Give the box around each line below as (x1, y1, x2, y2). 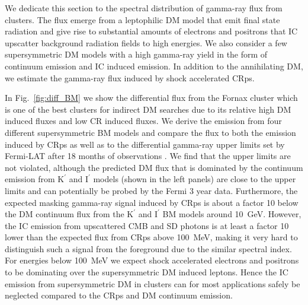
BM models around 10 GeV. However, (162, 208, 301, 220)
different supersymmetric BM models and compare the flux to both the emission (5, 126, 296, 138)
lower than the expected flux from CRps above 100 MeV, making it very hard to (5, 231, 298, 243)
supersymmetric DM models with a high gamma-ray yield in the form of (5, 48, 268, 61)
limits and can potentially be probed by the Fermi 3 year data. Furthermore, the (5, 184, 298, 196)
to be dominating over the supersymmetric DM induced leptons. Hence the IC (5, 266, 288, 278)
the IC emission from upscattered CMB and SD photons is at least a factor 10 (5, 219, 289, 231)
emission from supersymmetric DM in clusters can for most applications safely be (5, 277, 300, 290)
